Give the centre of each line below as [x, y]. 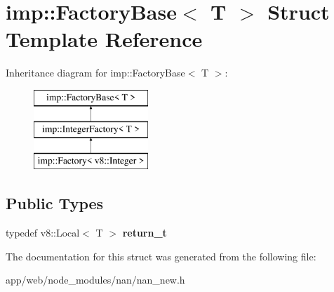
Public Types [55, 203]
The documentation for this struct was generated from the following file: [161, 256]
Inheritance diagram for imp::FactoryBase [95, 73]
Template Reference [104, 39]
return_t [145, 233]
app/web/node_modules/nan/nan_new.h [95, 280]
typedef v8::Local [43, 233]
